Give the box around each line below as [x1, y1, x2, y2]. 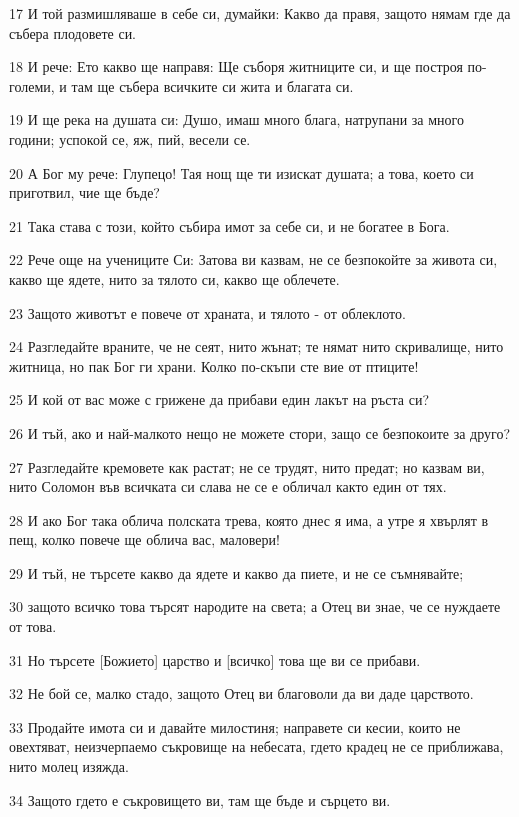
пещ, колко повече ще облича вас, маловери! [9, 529, 280, 550]
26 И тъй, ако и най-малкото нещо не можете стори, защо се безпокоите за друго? [9, 422, 511, 443]
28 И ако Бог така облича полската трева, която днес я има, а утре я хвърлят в [9, 509, 489, 530]
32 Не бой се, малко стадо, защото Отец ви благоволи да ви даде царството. [9, 683, 474, 704]
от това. [9, 616, 57, 637]
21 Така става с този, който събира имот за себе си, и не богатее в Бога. [9, 215, 450, 236]
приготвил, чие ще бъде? [9, 182, 160, 203]
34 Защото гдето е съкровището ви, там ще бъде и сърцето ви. [9, 789, 391, 810]
